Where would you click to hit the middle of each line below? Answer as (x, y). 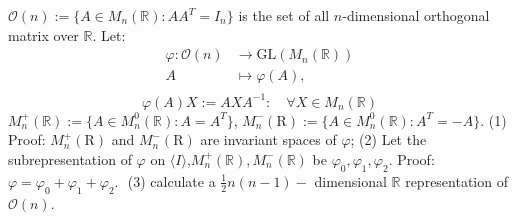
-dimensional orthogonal (416, 15)
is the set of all (284, 15)
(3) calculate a (171, 180)
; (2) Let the (388, 139)
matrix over (43, 34)
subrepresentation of (70, 158)
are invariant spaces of (268, 139)
